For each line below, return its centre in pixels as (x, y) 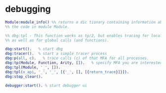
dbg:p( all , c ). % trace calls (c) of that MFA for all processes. (77, 58)
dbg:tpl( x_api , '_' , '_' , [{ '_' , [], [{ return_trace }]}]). (67, 72)
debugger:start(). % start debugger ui (46, 85)
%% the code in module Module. (37, 27)
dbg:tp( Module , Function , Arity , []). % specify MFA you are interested (84, 63)
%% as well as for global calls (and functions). (57, 40)
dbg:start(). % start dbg (34, 49)
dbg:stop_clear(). (24, 77)
